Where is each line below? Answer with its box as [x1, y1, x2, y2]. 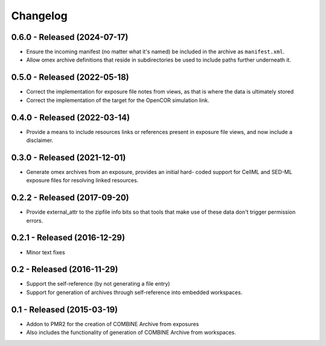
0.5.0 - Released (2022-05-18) [11, 72, 129, 83]
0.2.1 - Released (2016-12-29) [11, 232, 126, 243]
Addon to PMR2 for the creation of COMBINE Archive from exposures [26, 320, 199, 327]
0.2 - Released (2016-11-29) [11, 264, 118, 275]
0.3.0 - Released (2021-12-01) [11, 152, 126, 162]
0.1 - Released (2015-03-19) [11, 304, 118, 315]
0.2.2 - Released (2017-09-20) [11, 193, 129, 203]
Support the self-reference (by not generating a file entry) [26, 280, 170, 287]
